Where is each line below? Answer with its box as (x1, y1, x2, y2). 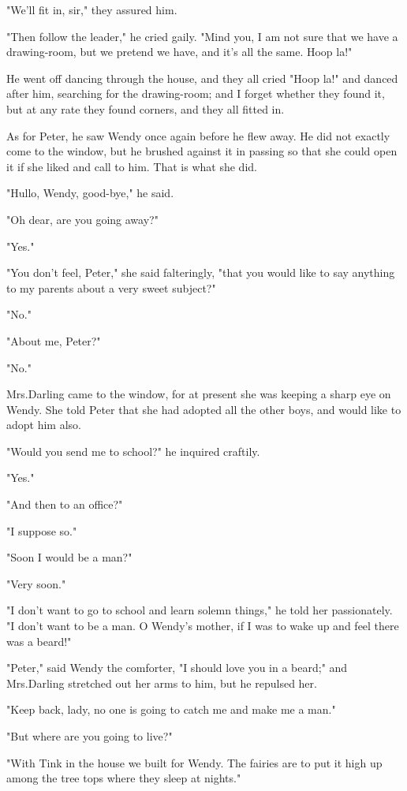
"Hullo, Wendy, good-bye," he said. (6, 185, 174, 201)
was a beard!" (6, 632, 72, 649)
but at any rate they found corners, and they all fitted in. (6, 100, 285, 117)
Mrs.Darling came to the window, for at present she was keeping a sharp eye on (6, 386, 391, 402)
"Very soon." (6, 575, 66, 591)
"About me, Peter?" (6, 332, 101, 349)
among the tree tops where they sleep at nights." (6, 770, 241, 786)
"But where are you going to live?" (6, 728, 173, 744)
